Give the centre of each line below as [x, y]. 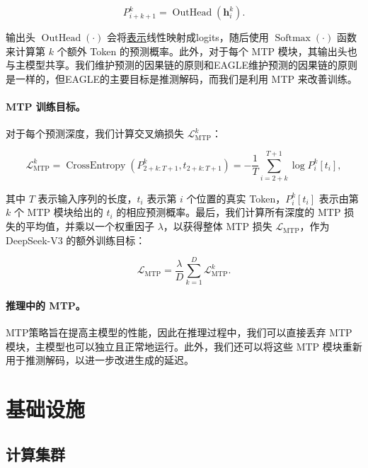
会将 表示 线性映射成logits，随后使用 [188, 37]
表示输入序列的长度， [87, 198]
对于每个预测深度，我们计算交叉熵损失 [95, 133]
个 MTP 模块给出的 [58, 212]
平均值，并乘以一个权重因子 [90, 226]
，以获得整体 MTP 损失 [218, 226]
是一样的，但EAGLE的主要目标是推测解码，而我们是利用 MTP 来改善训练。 [182, 78]
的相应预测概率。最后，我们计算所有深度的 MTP [229, 212]
